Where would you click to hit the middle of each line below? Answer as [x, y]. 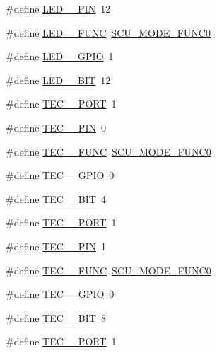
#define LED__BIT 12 [58, 80]
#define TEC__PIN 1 [56, 246]
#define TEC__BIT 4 [56, 198]
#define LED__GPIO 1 [60, 56]
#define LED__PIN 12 [58, 8]
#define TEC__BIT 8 [56, 317]
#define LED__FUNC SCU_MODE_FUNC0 [108, 32]
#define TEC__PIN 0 [56, 127]
